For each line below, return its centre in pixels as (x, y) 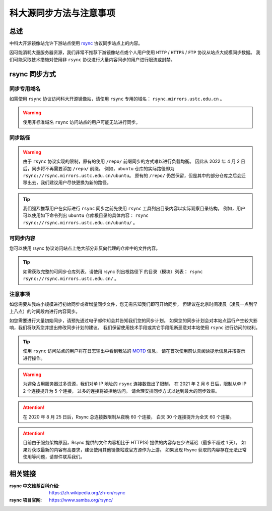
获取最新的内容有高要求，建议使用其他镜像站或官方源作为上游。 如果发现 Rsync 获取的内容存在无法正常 (139, 449)
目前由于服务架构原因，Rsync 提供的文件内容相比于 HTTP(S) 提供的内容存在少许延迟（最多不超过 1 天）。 (131, 443)
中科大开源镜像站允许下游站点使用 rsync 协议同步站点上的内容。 (76, 43)
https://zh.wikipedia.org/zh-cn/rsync (87, 493)
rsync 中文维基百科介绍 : (35, 486)
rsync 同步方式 (33, 74)
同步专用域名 (25, 88)
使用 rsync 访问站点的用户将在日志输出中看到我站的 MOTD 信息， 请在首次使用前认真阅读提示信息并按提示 (134, 351)
